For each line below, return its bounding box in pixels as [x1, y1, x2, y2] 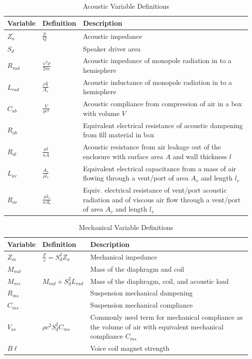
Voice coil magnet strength [90, 343, 170, 353]
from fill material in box [83, 130, 155, 140]
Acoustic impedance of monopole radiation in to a [83, 55, 232, 65]
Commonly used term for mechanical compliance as [90, 312, 243, 322]
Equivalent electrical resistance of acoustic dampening [83, 120, 243, 130]
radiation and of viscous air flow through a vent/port [83, 194, 241, 204]
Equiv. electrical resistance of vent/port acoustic [83, 184, 227, 195]
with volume [83, 108, 120, 118]
